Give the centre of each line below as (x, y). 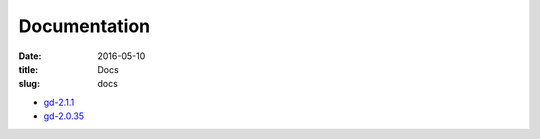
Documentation (84, 26)
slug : (29, 84)
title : (28, 69)
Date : (30, 56)
